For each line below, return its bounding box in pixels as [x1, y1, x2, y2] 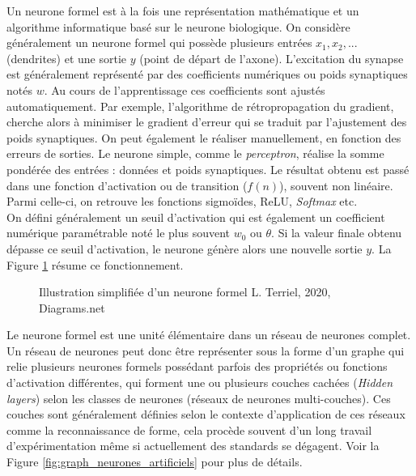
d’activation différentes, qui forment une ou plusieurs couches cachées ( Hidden [6, 374, 393, 391]
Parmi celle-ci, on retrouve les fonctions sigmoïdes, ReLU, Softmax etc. [6, 193, 358, 210]
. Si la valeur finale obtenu [271, 224, 402, 241]
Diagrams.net [39, 299, 105, 316]
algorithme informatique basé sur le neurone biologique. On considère [6, 18, 350, 35]
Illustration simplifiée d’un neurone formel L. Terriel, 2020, [39, 283, 331, 300]
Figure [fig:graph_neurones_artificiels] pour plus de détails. [6, 453, 303, 470]
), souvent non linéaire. [279, 176, 393, 193]
